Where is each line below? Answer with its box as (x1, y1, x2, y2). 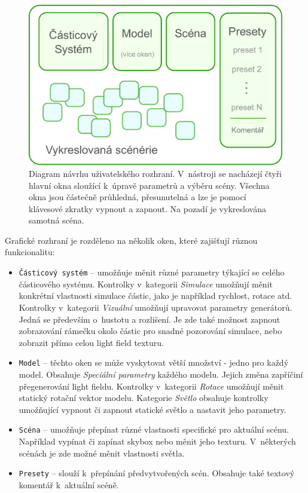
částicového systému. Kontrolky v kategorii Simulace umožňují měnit (19, 277, 273, 290)
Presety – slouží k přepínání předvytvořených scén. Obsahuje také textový (19, 467, 295, 479)
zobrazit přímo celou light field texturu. (19, 336, 164, 348)
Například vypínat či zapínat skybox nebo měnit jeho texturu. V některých (19, 434, 296, 447)
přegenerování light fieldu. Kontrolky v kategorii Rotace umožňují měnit (19, 379, 284, 392)
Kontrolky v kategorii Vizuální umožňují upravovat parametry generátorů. (19, 301, 292, 313)
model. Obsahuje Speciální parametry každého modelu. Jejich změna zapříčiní (19, 368, 303, 380)
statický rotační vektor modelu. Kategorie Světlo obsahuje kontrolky (19, 391, 269, 404)
